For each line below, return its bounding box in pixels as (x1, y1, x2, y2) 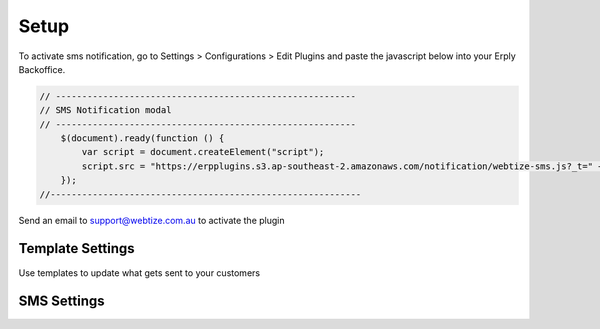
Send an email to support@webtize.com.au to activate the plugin (18, 214, 285, 226)
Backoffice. (18, 63, 66, 75)
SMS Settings (18, 293, 105, 310)
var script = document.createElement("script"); (81, 146, 325, 158)
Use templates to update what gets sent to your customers (18, 266, 260, 279)
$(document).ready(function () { (60, 133, 225, 144)
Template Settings (18, 240, 135, 257)
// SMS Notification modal (39, 105, 172, 116)
